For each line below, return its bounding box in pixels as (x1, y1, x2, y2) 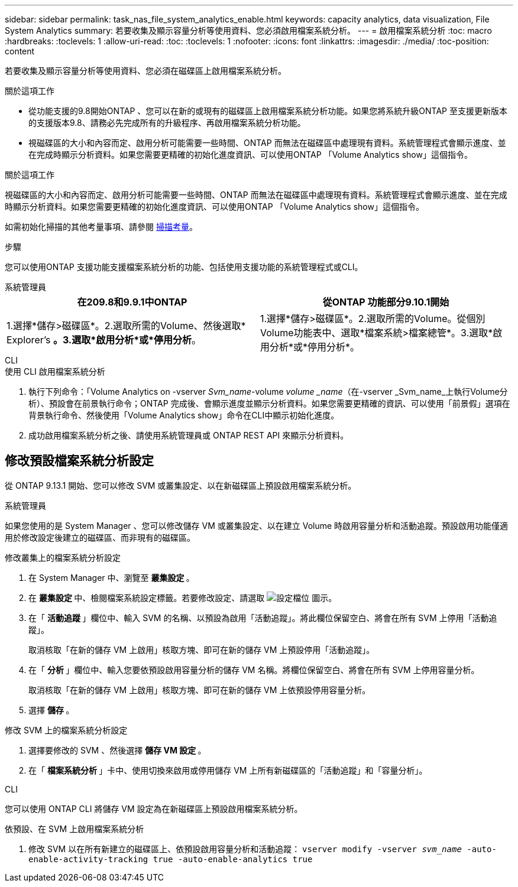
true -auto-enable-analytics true (153, 854, 313, 864)
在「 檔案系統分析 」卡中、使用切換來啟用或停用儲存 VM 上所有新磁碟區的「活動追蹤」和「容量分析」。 (28, 765, 428, 775)
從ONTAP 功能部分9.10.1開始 (322, 296, 449, 308)
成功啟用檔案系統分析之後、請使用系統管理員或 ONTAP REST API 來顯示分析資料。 (28, 430, 349, 440)
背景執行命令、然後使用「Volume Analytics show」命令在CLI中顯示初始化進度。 (28, 410, 339, 420)
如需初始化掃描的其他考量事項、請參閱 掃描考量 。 (5, 222, 198, 232)
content (5, 46, 35, 56)
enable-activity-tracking (28, 854, 148, 864)
